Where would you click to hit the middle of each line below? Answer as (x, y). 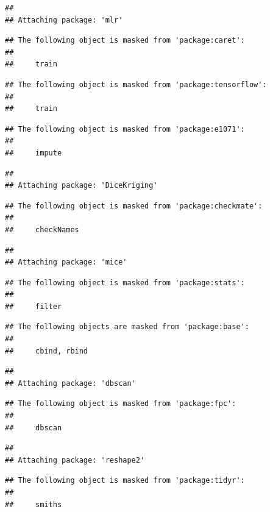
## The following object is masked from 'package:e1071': (125, 129)
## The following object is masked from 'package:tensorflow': (136, 84)
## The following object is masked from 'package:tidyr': (125, 481)
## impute (34, 153)
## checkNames (42, 229)
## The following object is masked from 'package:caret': (125, 41)
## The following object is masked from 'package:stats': (125, 283)
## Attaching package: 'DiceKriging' (81, 186)
